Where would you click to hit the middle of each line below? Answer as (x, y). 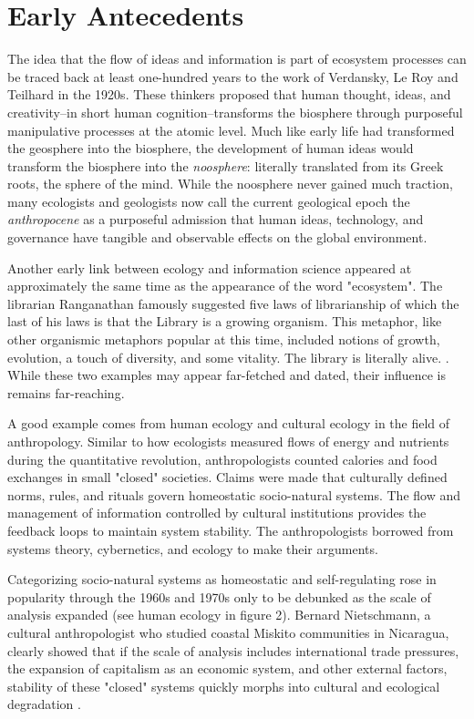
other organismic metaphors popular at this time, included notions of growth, (224, 339)
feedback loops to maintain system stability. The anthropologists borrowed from (231, 530)
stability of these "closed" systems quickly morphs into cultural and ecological (224, 686)
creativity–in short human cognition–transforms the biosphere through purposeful (235, 112)
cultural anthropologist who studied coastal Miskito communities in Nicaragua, (228, 632)
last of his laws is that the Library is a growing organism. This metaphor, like (225, 321)
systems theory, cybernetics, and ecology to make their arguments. (193, 548)
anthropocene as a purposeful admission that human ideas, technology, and (216, 219)
